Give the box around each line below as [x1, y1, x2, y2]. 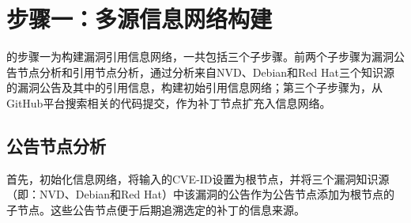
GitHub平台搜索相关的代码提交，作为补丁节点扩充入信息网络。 [6, 94, 331, 111]
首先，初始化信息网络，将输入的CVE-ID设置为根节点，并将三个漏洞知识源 [6, 170, 390, 187]
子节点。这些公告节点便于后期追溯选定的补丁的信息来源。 [6, 201, 305, 217]
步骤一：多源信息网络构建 [6, 2, 273, 35]
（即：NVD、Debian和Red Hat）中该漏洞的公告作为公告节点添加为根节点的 [6, 186, 394, 202]
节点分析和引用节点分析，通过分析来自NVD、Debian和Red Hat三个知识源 [17, 63, 394, 80]
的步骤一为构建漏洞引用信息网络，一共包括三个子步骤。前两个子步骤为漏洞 [6, 48, 394, 65]
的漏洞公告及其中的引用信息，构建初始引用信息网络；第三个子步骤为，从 [6, 79, 383, 96]
